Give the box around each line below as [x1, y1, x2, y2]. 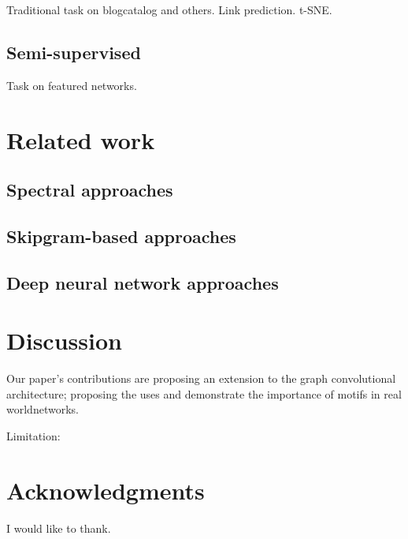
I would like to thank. [6, 519, 111, 536]
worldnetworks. [6, 401, 79, 417]
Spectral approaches [6, 178, 173, 202]
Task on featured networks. [6, 77, 137, 93]
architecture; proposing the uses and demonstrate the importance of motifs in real [6, 385, 402, 402]
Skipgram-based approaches [6, 223, 236, 248]
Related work [6, 123, 155, 155]
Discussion [6, 324, 122, 357]
